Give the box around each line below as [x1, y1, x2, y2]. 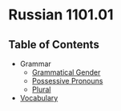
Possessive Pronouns [31, 76, 103, 85]
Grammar [19, 59, 52, 68]
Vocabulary [19, 93, 58, 102]
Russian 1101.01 [8, 6, 114, 24]
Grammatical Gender [31, 68, 101, 77]
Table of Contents [8, 38, 100, 51]
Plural [31, 84, 51, 94]
